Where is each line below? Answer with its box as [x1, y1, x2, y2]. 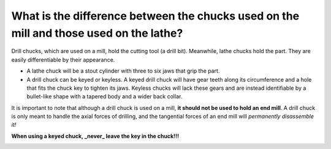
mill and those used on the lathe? [11, 26, 183, 40]
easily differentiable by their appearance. [11, 56, 115, 64]
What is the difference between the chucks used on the [11, 9, 300, 23]
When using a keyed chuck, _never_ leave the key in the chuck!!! [11, 132, 180, 140]
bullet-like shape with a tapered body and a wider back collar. [26, 93, 183, 100]
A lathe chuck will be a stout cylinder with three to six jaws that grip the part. [26, 67, 220, 74]
